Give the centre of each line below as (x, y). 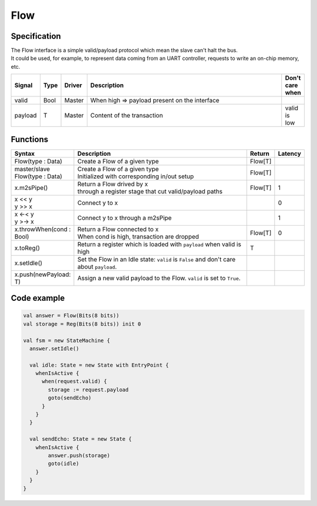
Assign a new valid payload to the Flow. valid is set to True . (159, 278)
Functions (30, 139)
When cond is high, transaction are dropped (138, 236)
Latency (290, 153)
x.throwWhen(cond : (43, 229)
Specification (36, 36)
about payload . (97, 266)
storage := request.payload (88, 390)
